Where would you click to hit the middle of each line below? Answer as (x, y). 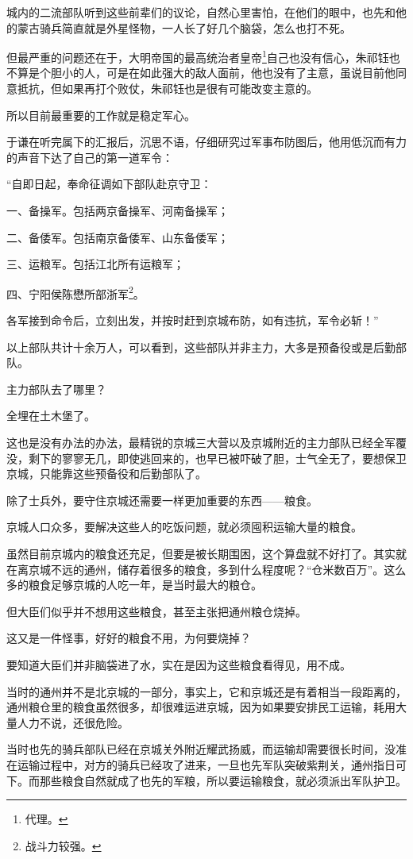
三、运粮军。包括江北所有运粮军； (95, 264)
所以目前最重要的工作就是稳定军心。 (101, 115)
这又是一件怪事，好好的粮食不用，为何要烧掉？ (129, 638)
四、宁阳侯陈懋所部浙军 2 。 (75, 292)
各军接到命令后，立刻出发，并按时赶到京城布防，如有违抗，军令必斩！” (193, 320)
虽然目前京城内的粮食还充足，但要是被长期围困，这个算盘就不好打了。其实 (201, 553)
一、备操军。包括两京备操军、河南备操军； (118, 210)
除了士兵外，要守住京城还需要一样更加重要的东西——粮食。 (162, 500)
